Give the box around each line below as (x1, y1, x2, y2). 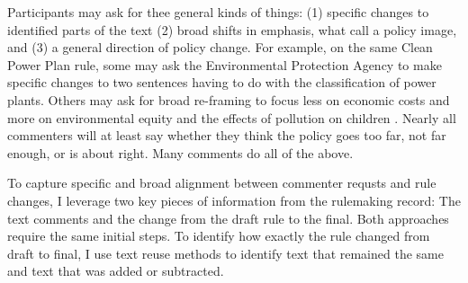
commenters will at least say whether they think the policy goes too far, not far (7, 126, 446, 145)
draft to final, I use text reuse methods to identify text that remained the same (7, 243, 444, 262)
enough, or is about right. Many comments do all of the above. (7, 143, 354, 162)
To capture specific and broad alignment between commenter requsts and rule (7, 173, 436, 192)
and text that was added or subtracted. (7, 261, 224, 280)
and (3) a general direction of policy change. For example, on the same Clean (7, 38, 433, 57)
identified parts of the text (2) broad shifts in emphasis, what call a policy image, (7, 20, 457, 39)
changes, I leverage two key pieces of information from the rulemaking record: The (7, 190, 461, 209)
